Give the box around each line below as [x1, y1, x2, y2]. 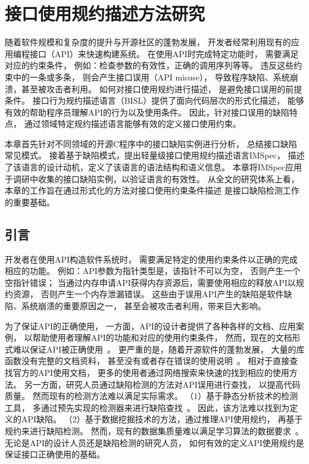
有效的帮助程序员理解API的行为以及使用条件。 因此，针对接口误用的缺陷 [5, 105, 289, 118]
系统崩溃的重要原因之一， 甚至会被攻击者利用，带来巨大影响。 [21, 300, 266, 312]
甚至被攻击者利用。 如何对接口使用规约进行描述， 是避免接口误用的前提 [21, 82, 302, 95]
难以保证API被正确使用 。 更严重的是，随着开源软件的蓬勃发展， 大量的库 [13, 342, 305, 355]
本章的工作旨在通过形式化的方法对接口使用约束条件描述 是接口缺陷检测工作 [5, 184, 299, 197]
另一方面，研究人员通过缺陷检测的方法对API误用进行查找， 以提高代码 [24, 378, 301, 390]
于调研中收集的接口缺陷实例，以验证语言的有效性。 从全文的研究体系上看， [5, 172, 299, 185]
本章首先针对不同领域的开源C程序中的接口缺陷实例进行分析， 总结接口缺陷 [5, 137, 297, 150]
